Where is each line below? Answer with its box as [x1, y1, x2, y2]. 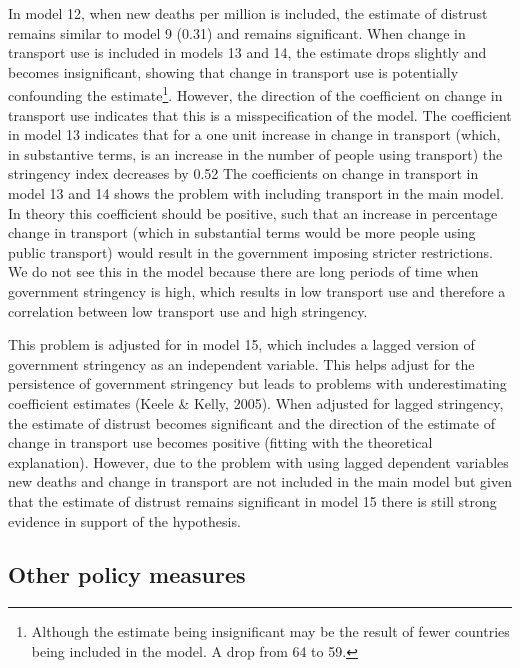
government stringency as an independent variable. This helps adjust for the [8, 353, 475, 374]
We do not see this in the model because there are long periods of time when [8, 261, 479, 282]
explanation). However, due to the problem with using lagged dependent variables [8, 451, 509, 472]
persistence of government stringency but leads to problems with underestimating [8, 373, 507, 394]
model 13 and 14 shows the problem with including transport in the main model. [8, 183, 504, 203]
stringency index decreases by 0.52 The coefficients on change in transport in [8, 163, 479, 184]
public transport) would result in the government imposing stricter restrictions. [8, 241, 493, 262]
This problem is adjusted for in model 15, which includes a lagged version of [8, 334, 475, 355]
